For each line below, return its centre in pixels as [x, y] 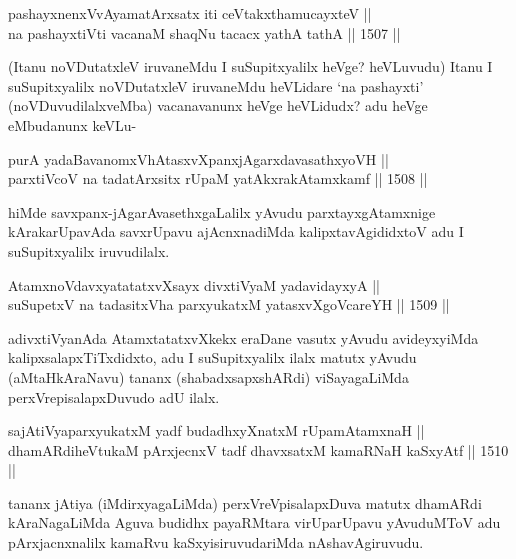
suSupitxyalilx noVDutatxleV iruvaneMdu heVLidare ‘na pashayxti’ [216, 85]
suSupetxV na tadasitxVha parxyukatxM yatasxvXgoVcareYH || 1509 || [229, 304]
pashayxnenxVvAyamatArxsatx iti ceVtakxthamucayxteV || [190, 13]
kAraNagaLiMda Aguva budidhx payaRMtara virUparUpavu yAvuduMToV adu [254, 522]
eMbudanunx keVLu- [72, 124]
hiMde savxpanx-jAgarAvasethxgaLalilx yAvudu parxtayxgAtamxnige [222, 211]
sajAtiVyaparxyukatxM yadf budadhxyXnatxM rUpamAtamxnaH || [216, 430]
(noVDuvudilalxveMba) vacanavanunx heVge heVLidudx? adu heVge [218, 105]
